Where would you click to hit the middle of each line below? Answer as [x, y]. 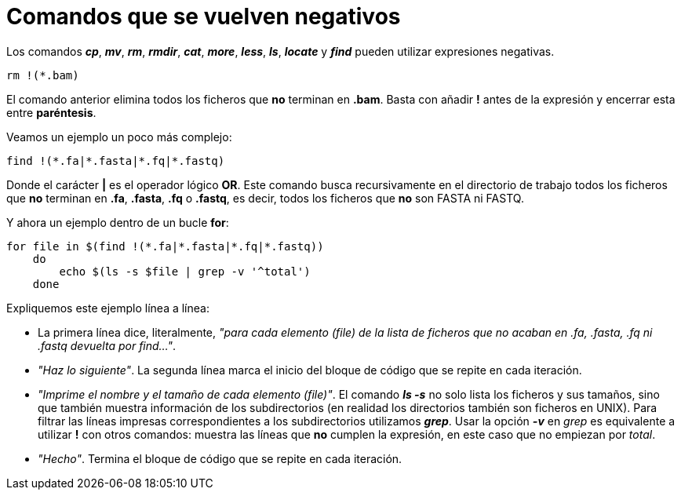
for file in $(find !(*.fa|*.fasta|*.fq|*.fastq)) [165, 246]
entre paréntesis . [51, 112]
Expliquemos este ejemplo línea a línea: [108, 308]
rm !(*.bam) [43, 75]
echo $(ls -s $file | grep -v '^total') [185, 271]
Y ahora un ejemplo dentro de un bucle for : [118, 222]
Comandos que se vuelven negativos [204, 16]
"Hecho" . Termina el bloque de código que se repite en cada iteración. [220, 458]
